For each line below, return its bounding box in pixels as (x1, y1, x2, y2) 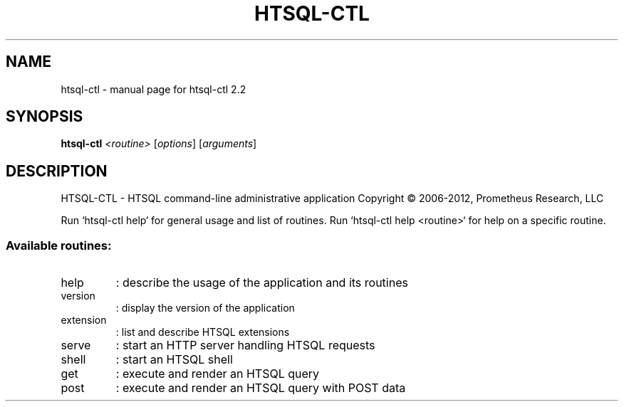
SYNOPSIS (6, 107, 83, 126)
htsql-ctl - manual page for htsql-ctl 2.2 (61, 83, 246, 95)
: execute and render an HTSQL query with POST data (115, 381, 406, 396)
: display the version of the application (115, 302, 295, 314)
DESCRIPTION (6, 162, 108, 180)
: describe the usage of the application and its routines (115, 275, 408, 290)
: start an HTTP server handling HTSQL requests (115, 338, 375, 353)
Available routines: (6, 238, 112, 253)
